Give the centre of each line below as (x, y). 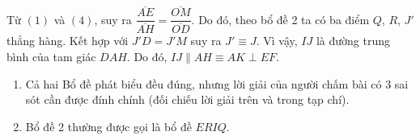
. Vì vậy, (277, 41)
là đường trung (353, 41)
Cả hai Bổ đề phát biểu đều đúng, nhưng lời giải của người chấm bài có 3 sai (217, 83)
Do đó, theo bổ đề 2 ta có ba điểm (284, 19)
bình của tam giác (51, 56)
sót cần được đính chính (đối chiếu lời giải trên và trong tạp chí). (187, 99)
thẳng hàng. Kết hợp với (68, 41)
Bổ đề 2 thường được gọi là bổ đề (108, 126)
